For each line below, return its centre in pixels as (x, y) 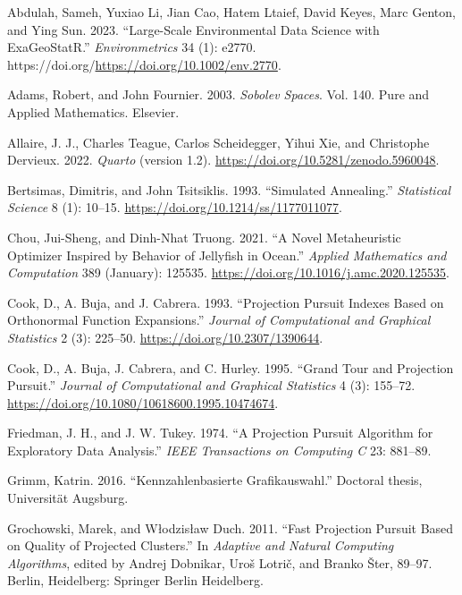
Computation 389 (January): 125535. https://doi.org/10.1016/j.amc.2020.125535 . (228, 272)
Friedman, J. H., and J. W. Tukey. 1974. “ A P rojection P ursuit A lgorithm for (220, 433)
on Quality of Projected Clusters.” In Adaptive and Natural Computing (201, 545)
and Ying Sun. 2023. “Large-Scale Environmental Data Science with (193, 29)
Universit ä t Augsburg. (68, 498)
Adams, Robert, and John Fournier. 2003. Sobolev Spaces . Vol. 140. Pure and (218, 94)
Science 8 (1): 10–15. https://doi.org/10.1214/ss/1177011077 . (175, 207)
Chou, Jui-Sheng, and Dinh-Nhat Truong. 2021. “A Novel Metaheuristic (204, 237)
